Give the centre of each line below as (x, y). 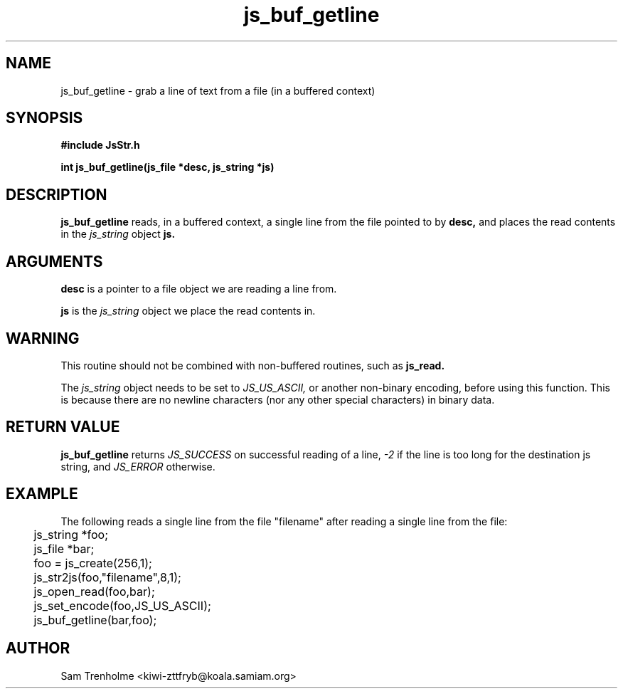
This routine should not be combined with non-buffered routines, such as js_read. (253, 365)
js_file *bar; (64, 548)
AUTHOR (38, 648)
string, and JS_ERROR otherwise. (138, 466)
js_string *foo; (71, 534)
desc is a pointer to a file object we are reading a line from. (199, 289)
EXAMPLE (42, 494)
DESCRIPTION (57, 194)
